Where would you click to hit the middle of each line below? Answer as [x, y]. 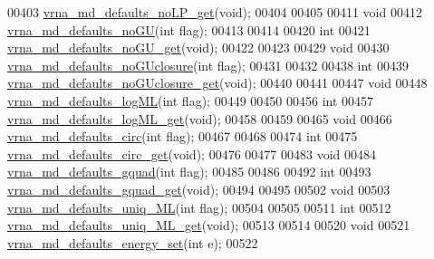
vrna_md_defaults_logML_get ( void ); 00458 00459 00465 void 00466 [200, 118]
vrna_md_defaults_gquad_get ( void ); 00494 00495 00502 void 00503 [199, 189]
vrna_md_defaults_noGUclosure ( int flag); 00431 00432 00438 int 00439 [208, 65]
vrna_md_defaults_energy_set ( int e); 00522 [133, 242]
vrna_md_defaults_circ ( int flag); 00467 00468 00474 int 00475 [183, 136]
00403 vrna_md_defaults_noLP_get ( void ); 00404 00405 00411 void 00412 [215, 12]
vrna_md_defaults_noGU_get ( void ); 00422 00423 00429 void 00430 [198, 48]
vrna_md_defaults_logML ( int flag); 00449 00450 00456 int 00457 [191, 100]
